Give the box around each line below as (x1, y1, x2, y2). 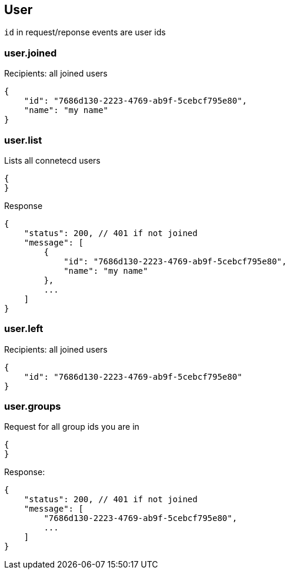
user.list (4, 134, 42, 146)
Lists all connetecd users (4, 155, 101, 165)
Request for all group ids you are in (4, 422, 139, 432)
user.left (4, 323, 44, 335)
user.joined (4, 47, 57, 59)
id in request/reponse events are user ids (4, 27, 166, 38)
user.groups (4, 400, 61, 413)
